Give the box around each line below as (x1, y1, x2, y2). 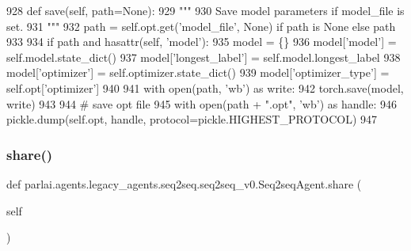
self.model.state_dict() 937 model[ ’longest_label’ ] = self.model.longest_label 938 (6, 48, 401, 65)
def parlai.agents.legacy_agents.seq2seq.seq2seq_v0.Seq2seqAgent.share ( (6, 175, 362, 192)
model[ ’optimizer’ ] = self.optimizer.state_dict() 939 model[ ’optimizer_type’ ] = (6, 64, 390, 81)
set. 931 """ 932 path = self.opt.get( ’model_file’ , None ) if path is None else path (6, 17, 396, 34)
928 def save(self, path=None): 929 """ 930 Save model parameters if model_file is (6, 2, 405, 18)
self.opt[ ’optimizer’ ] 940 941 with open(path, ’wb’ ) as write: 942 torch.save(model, (6, 79, 404, 96)
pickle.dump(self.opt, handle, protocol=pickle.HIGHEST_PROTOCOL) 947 (6, 111, 378, 127)
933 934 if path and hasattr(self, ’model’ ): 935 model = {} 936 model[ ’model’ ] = (6, 33, 397, 50)
